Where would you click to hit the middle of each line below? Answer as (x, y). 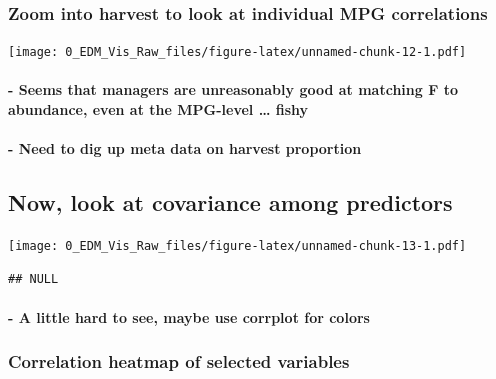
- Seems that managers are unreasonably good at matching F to (233, 89)
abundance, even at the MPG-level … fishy (158, 109)
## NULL (33, 278)
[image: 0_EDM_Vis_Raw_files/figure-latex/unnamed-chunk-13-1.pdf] (237, 246)
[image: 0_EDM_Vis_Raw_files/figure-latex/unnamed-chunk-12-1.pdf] (237, 52)
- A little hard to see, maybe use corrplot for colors (189, 316)
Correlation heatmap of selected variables (179, 361)
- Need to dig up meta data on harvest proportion (185, 148)
